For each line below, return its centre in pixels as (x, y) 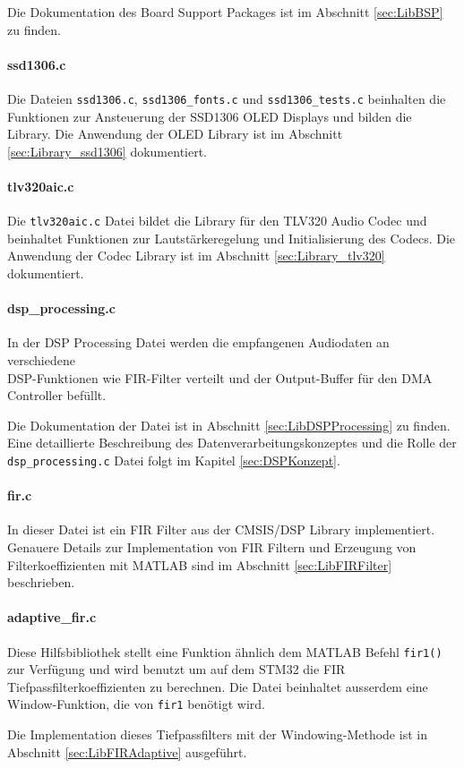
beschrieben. (41, 582)
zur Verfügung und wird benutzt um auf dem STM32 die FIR (176, 669)
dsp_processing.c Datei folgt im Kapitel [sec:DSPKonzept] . (174, 461)
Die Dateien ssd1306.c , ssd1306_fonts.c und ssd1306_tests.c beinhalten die (227, 98)
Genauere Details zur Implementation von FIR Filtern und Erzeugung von (212, 547)
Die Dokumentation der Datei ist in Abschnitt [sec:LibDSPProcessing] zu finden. (229, 425)
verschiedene (41, 360)
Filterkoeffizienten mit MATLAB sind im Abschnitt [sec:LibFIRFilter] (200, 564)
